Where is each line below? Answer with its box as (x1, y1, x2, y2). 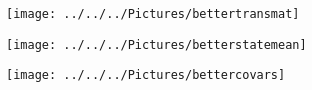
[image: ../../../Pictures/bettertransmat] (6, 7, 300, 21)
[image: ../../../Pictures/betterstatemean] (6, 37, 307, 52)
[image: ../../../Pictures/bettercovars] (6, 68, 286, 83)
